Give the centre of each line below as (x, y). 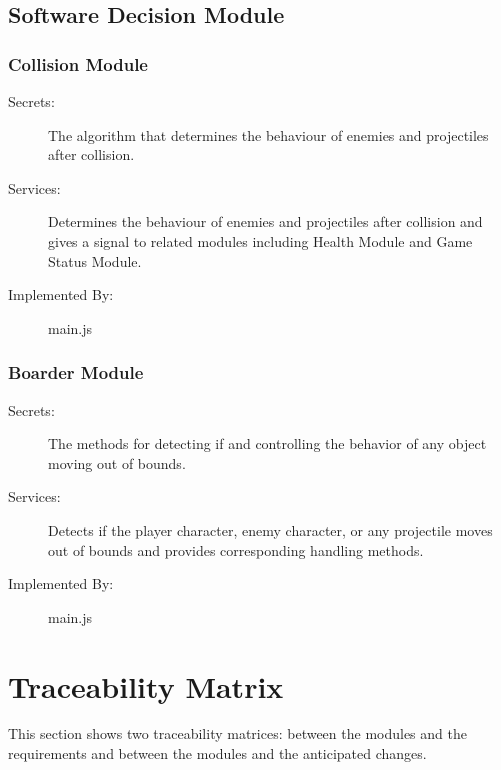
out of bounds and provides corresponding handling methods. (236, 549)
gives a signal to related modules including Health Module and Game (260, 240)
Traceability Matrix (146, 685)
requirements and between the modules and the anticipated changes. (217, 753)
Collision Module (78, 63)
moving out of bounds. (117, 462)
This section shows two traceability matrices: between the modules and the (237, 733)
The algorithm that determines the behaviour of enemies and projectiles (268, 134)
